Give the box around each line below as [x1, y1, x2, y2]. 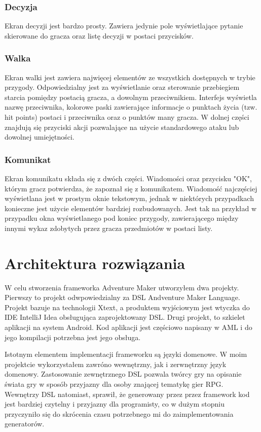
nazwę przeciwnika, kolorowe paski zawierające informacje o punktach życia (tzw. [5, 102, 257, 112]
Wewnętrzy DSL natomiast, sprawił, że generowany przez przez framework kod [5, 388, 250, 399]
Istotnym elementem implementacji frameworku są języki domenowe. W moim [5, 349, 247, 359]
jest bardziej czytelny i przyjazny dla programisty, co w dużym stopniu [5, 398, 225, 409]
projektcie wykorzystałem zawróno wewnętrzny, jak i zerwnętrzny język [5, 358, 227, 369]
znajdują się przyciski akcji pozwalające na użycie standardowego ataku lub [5, 121, 239, 132]
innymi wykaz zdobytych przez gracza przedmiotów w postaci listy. [5, 222, 213, 233]
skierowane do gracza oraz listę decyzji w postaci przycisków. [5, 30, 194, 41]
